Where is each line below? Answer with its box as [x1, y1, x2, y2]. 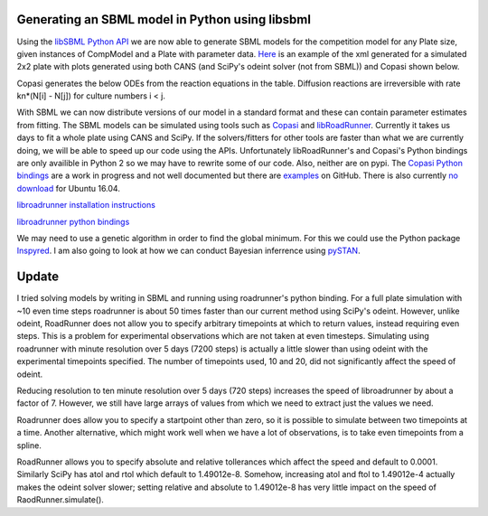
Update [16, 269, 60, 285]
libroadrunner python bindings [16, 216, 130, 227]
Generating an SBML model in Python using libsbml [16, 12, 312, 27]
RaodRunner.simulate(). [16, 494, 104, 505]
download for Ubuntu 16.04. [16, 183, 121, 193]
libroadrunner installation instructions [16, 200, 155, 211]
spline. [16, 439, 42, 451]
